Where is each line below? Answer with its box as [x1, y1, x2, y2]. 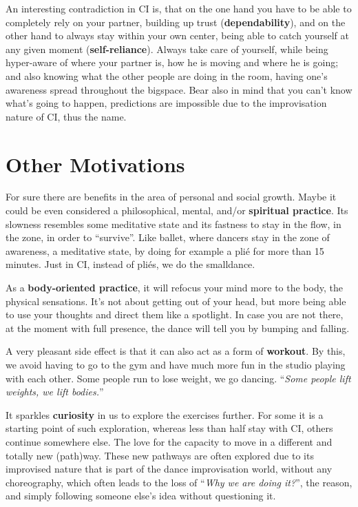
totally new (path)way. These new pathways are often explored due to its [6, 448, 314, 462]
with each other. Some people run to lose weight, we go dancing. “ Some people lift [6, 371, 351, 385]
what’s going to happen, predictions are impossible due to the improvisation [6, 96, 327, 110]
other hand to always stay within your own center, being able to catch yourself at [6, 28, 349, 43]
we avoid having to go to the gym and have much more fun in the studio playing [6, 358, 346, 371]
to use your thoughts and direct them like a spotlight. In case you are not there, [6, 307, 344, 322]
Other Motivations [6, 149, 185, 178]
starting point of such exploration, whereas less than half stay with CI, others [6, 421, 333, 435]
